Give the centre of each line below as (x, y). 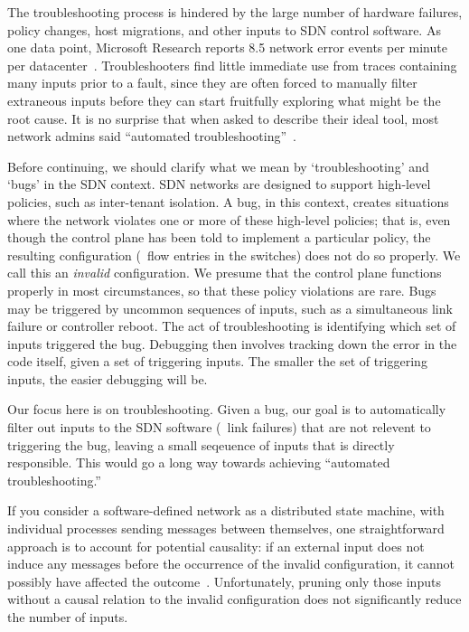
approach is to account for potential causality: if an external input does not (216, 546)
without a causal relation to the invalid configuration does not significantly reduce (234, 599)
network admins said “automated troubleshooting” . (152, 136)
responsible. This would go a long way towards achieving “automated (199, 462)
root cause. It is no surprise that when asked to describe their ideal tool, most (223, 118)
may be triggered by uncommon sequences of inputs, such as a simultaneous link (230, 308)
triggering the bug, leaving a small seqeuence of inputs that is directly (201, 444)
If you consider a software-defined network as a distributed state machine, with (226, 510)
